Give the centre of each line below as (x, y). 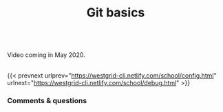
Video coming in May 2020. (46, 55)
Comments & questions (47, 101)
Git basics (116, 13)
